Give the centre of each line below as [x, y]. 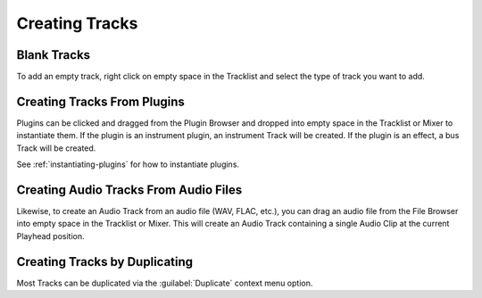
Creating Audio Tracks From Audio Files [129, 190]
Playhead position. [50, 236]
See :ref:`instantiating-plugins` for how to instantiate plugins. [128, 164]
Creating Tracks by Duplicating [105, 262]
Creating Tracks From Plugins [100, 101]
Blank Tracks [54, 55]
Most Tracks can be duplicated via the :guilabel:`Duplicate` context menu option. [165, 283]
